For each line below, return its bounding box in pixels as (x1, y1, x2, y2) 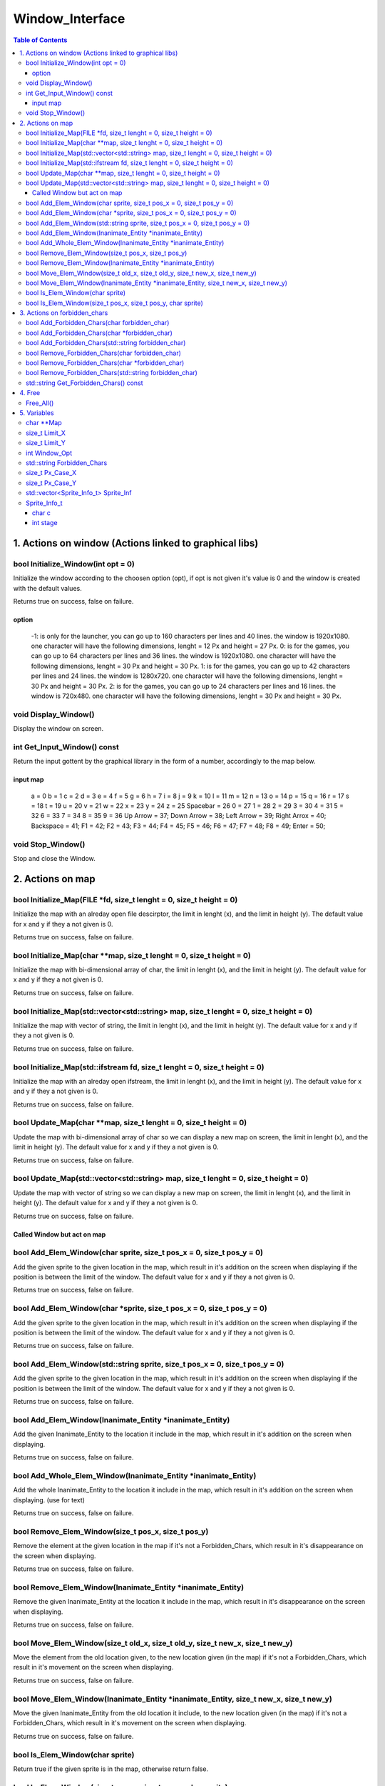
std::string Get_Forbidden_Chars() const (26, 379, 143, 387)
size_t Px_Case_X (26, 469, 77, 477)
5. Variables (19, 409, 54, 417)
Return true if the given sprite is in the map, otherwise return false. (13, 1765, 209, 1773)
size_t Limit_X (26, 429, 66, 437)
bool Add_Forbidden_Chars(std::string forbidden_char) (26, 339, 186, 347)
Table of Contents (13, 36, 68, 44)
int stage (32, 519, 58, 527)
